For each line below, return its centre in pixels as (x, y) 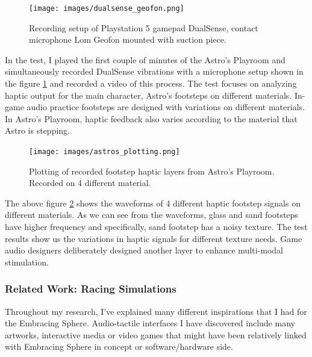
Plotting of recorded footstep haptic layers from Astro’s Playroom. (152, 171)
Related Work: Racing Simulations (91, 289)
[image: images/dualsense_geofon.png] (107, 8)
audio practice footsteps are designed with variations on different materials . (166, 107)
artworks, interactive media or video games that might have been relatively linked (156, 334)
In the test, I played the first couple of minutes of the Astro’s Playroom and (145, 59)
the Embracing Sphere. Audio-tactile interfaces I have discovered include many (150, 323)
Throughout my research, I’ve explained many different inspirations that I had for (156, 311)
